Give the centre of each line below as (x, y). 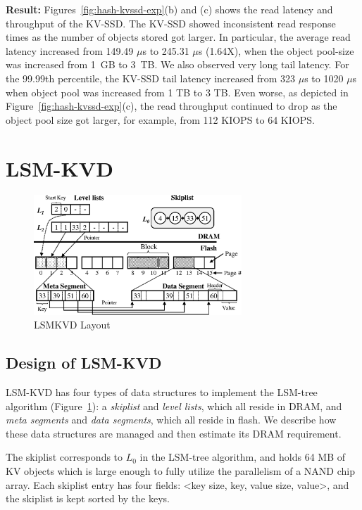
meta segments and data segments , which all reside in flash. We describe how (171, 420)
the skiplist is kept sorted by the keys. (88, 498)
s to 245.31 (166, 50)
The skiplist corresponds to (64, 457)
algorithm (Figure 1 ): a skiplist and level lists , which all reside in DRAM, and (174, 406)
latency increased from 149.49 (70, 50)
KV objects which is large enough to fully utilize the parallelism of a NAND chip (180, 470)
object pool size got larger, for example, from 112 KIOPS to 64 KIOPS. (160, 119)
